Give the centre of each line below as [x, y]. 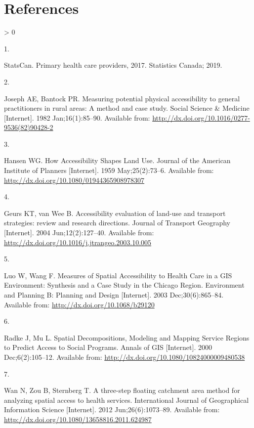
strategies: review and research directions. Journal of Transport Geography [117, 223]
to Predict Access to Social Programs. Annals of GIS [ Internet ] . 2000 [108, 347]
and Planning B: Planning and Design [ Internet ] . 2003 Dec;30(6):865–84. [114, 295]
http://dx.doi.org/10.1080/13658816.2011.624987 [78, 419]
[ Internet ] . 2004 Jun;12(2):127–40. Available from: [79, 233]
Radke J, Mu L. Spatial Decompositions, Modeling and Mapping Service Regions [127, 337]
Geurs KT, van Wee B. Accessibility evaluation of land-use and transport [115, 213]
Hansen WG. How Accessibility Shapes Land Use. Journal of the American [117, 160]
